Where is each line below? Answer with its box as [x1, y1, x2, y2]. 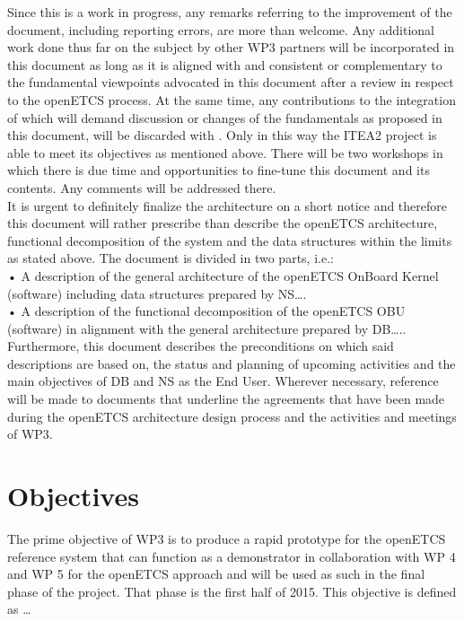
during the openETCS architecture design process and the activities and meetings [7, 407, 457, 425]
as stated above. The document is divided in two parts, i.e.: [7, 249, 334, 267]
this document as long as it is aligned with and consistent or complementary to [7, 55, 442, 74]
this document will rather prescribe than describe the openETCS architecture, [7, 214, 438, 232]
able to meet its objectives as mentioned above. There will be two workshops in [7, 143, 443, 162]
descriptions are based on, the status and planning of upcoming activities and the [7, 354, 456, 372]
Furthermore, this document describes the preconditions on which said [7, 337, 394, 355]
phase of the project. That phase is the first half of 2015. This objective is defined [7, 582, 457, 600]
